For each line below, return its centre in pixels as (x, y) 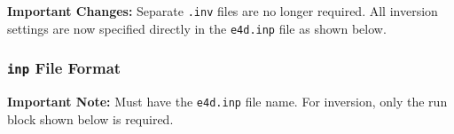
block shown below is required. (90, 118)
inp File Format (64, 68)
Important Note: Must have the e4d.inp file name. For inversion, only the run (227, 102)
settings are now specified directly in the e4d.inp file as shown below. (197, 28)
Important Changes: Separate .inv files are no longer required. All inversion (223, 11)
